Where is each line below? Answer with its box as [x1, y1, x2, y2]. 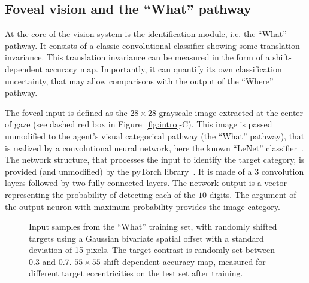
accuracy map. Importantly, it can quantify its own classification [45, 62, 282, 75]
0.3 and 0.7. [29, 255, 72, 267]
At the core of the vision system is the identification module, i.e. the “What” [5, 28, 287, 40]
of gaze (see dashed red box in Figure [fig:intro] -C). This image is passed [5, 118, 272, 130]
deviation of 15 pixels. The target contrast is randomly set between [29, 244, 275, 256]
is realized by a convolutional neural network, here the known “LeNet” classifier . [5, 141, 304, 154]
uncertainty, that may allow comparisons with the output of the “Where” [5, 74, 274, 87]
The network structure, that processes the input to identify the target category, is [5, 153, 305, 166]
